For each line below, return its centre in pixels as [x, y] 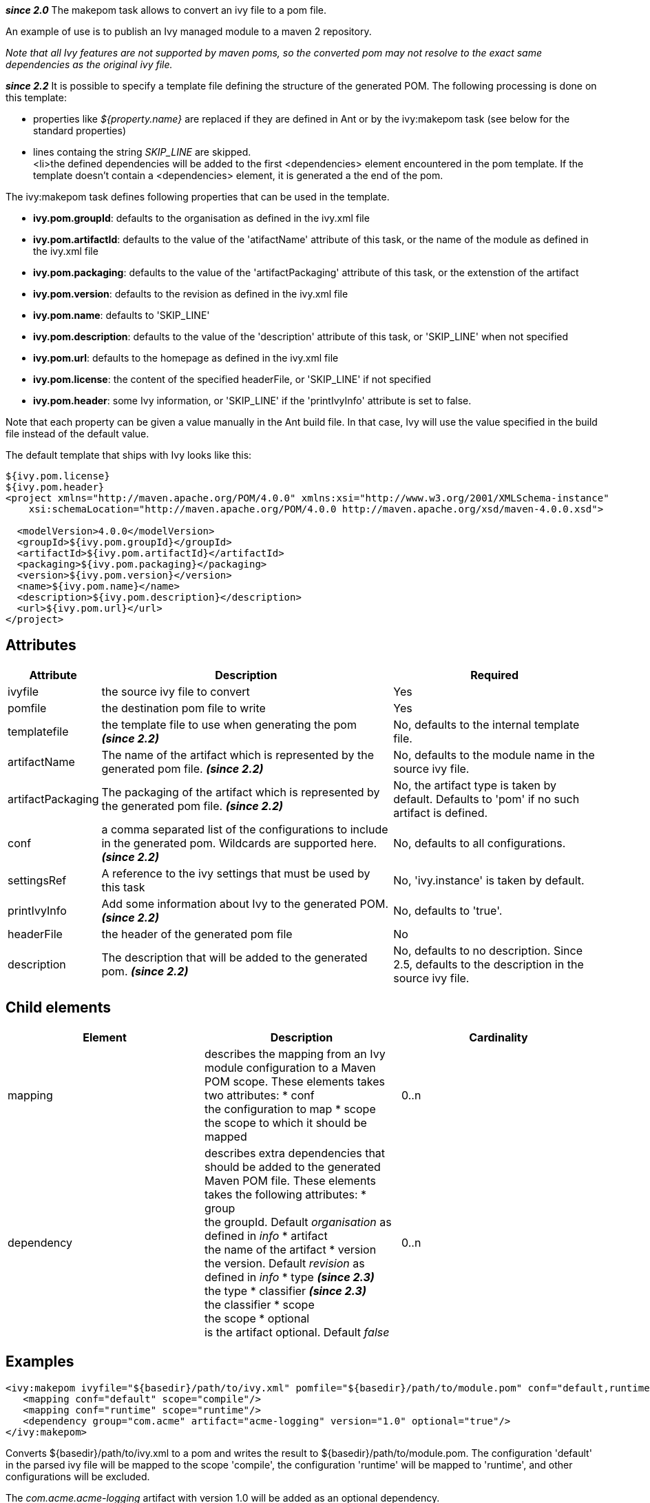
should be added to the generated [292, 1167]
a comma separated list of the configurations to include [245, 829]
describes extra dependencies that [295, 1153]
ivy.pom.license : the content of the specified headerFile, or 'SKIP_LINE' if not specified [232, 379]
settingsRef [37, 880]
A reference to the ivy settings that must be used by [236, 873]
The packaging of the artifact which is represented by [241, 792]
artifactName [41, 761]
